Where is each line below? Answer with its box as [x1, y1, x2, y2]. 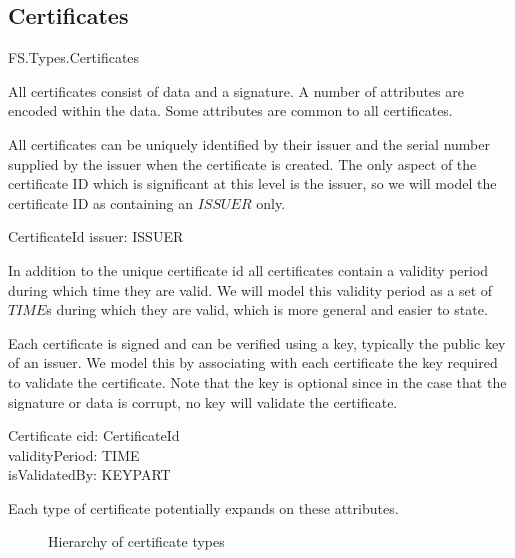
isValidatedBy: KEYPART [8, 464, 171, 485]
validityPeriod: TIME [8, 444, 140, 465]
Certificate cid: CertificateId [8, 425, 180, 446]
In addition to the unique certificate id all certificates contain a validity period [8, 259, 489, 280]
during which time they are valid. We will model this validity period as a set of [8, 279, 493, 300]
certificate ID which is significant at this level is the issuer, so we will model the [8, 173, 497, 194]
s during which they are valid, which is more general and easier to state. [46, 299, 488, 320]
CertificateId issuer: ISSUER [8, 226, 184, 247]
